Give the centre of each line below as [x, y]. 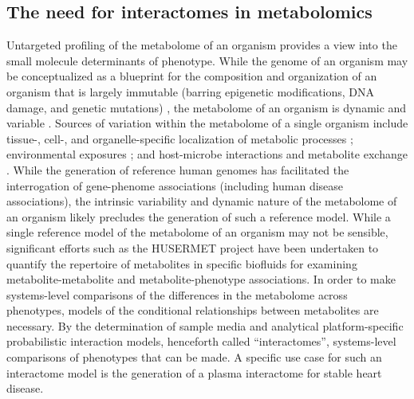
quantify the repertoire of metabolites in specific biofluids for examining [182, 263]
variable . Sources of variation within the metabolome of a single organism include [207, 123]
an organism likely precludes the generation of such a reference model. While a [199, 216]
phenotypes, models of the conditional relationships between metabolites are [193, 310]
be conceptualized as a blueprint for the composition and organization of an [192, 76]
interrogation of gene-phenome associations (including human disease [175, 185]
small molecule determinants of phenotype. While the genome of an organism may [207, 60]
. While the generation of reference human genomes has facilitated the [178, 169]
